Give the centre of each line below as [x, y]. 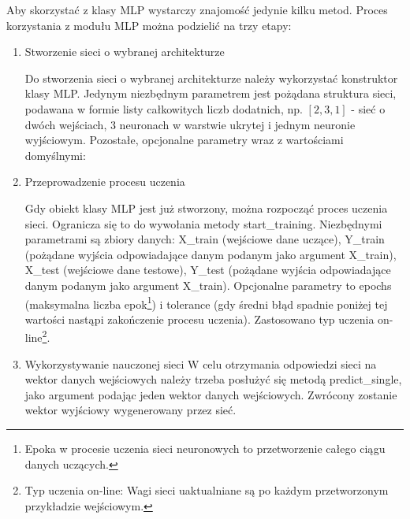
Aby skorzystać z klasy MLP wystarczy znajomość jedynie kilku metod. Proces [197, 9]
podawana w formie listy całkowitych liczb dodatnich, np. [164, 108]
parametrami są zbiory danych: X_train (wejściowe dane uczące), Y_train [205, 239]
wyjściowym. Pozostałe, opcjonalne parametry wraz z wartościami [184, 140]
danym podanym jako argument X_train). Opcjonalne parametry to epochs [208, 285]
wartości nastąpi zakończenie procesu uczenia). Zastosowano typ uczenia [199, 319]
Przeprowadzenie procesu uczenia [105, 182]
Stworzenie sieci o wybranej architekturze [125, 52]
